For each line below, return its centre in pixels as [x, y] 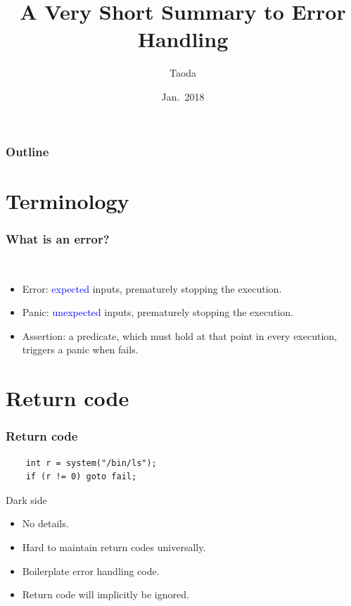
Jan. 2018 [183, 96]
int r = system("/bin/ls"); [91, 463]
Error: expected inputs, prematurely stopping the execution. [152, 288]
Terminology [68, 200]
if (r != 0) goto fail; [81, 477]
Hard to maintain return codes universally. [114, 547]
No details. [45, 523]
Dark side [26, 499]
